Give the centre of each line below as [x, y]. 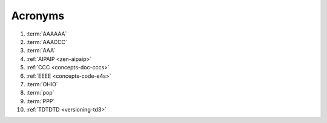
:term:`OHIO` [42, 84]
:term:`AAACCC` [47, 42]
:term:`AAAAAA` [47, 34]
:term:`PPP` [41, 101]
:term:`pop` [40, 93]
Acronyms [38, 16]
